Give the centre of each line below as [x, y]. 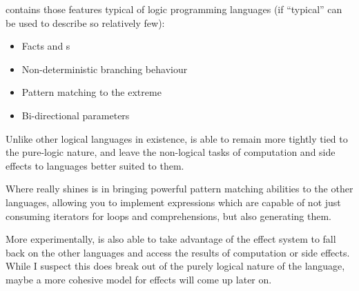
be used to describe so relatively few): [85, 22]
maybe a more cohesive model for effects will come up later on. [139, 279]
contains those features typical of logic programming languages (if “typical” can [174, 9]
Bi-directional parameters [76, 115]
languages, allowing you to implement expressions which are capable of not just [173, 202]
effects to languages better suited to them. [95, 165]
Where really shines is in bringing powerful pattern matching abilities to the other [179, 189]
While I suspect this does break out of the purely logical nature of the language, [175, 266]
